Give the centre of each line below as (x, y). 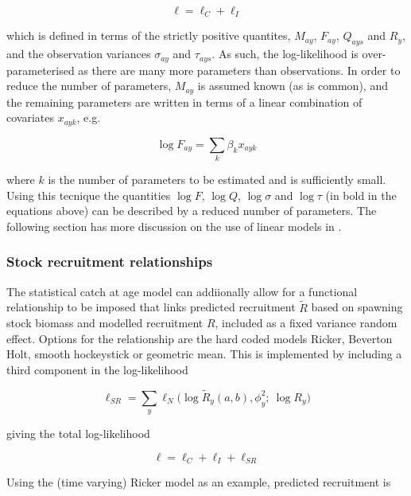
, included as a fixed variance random (306, 323)
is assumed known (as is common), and (293, 86)
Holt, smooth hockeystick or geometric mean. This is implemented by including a (204, 354)
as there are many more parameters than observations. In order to (239, 70)
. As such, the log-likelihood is (285, 54)
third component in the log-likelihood (97, 369)
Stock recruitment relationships (110, 262)
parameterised (41, 70)
